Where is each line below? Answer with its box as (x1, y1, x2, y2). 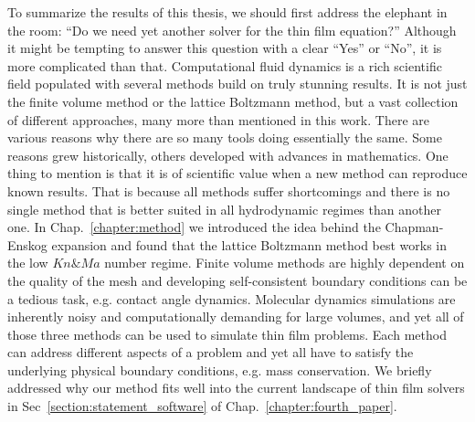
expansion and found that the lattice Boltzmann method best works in (51, 235, 448, 254)
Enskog (7, 235, 47, 254)
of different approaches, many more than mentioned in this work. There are (7, 110, 429, 129)
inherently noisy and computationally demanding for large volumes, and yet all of (7, 307, 464, 326)
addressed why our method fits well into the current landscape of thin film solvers (7, 378, 465, 397)
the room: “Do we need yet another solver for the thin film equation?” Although (7, 20, 457, 39)
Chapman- (385, 217, 444, 237)
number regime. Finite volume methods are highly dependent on (104, 253, 465, 272)
